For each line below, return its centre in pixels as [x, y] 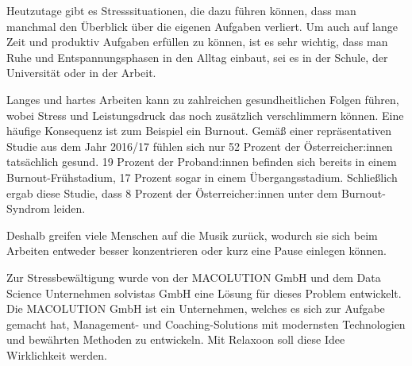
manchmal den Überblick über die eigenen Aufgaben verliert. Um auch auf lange [202, 26]
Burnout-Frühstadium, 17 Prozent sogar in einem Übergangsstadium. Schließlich [202, 177]
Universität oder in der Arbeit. [81, 73]
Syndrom [28, 208]
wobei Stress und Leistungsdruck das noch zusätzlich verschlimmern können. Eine [205, 115]
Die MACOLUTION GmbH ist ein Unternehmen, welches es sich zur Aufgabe [196, 308]
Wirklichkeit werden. [57, 354]
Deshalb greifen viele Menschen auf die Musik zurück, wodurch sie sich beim [192, 235]
